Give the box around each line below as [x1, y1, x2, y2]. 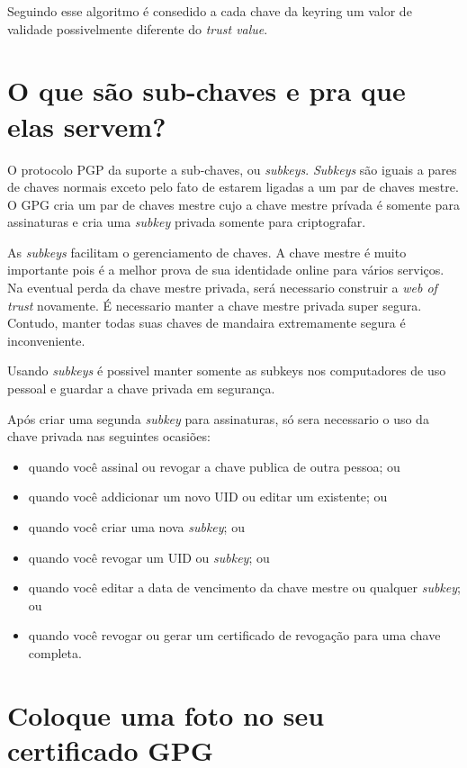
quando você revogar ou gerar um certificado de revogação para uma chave [28, 626, 441, 645]
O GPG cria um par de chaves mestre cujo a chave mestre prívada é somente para [7, 194, 460, 213]
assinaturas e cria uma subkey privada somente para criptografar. [7, 212, 366, 231]
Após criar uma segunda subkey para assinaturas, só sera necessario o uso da [7, 409, 429, 428]
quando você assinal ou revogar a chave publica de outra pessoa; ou [28, 456, 400, 475]
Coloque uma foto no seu [7, 696, 325, 733]
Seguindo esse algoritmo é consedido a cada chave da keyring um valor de [7, 2, 412, 20]
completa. [28, 643, 82, 662]
